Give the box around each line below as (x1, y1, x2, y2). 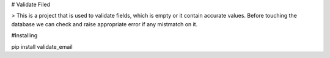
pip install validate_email (11, 43, 73, 50)
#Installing (11, 32, 38, 39)
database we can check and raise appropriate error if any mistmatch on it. (11, 20, 198, 27)
